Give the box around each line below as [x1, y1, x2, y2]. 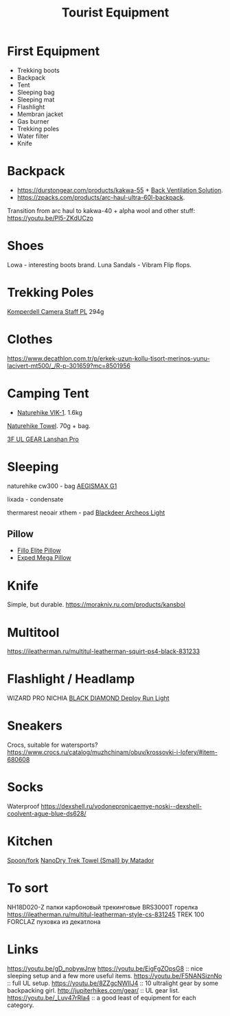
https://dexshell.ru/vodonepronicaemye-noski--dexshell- [41, 802, 203, 811]
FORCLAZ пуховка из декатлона [7, 917, 101, 925]
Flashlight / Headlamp [7, 671, 135, 687]
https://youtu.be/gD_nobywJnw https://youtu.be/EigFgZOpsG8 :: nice [7, 964, 203, 973]
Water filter [16, 132, 49, 140]
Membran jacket [16, 110, 64, 118]
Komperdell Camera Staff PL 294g [7, 307, 104, 315]
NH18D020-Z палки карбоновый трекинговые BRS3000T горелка [7, 903, 198, 911]
